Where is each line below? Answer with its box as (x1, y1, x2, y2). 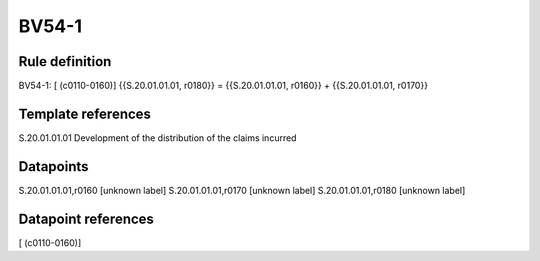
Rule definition (18, 53, 112, 70)
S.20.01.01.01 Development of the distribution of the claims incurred (18, 131, 297, 144)
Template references (18, 105, 152, 122)
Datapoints (18, 158, 89, 175)
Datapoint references (18, 210, 155, 227)
